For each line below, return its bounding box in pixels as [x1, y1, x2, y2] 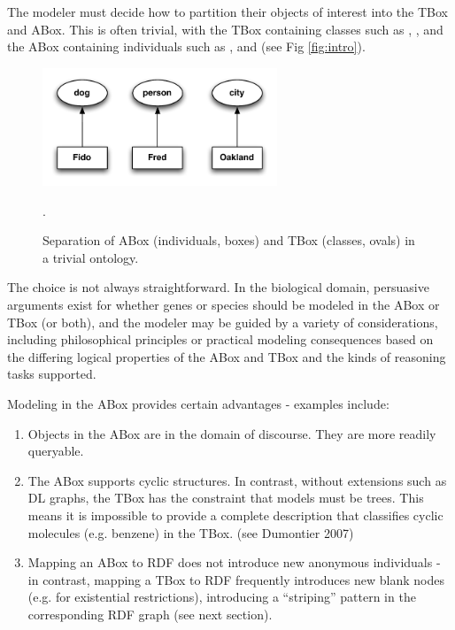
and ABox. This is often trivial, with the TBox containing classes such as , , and [7, 19, 443, 38]
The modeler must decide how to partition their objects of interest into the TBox [7, 3, 448, 20]
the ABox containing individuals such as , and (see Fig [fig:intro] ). [7, 37, 366, 56]
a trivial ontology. [42, 248, 139, 266]
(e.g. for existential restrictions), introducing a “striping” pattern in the [27, 588, 416, 606]
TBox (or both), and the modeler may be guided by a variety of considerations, [7, 312, 438, 331]
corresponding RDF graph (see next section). [27, 604, 273, 623]
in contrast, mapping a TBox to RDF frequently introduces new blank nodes [27, 570, 444, 588]
